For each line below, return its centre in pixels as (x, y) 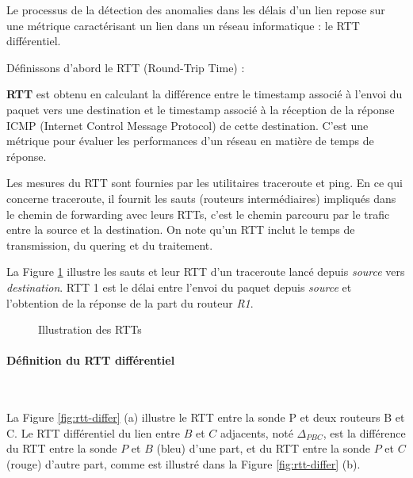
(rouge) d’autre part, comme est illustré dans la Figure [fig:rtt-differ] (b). (184, 463)
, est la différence (364, 432)
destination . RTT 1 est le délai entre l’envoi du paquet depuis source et (179, 287)
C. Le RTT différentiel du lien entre (94, 432)
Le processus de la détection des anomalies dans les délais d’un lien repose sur (196, 10)
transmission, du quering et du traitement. (110, 245)
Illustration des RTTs (90, 329)
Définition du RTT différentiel (91, 360)
